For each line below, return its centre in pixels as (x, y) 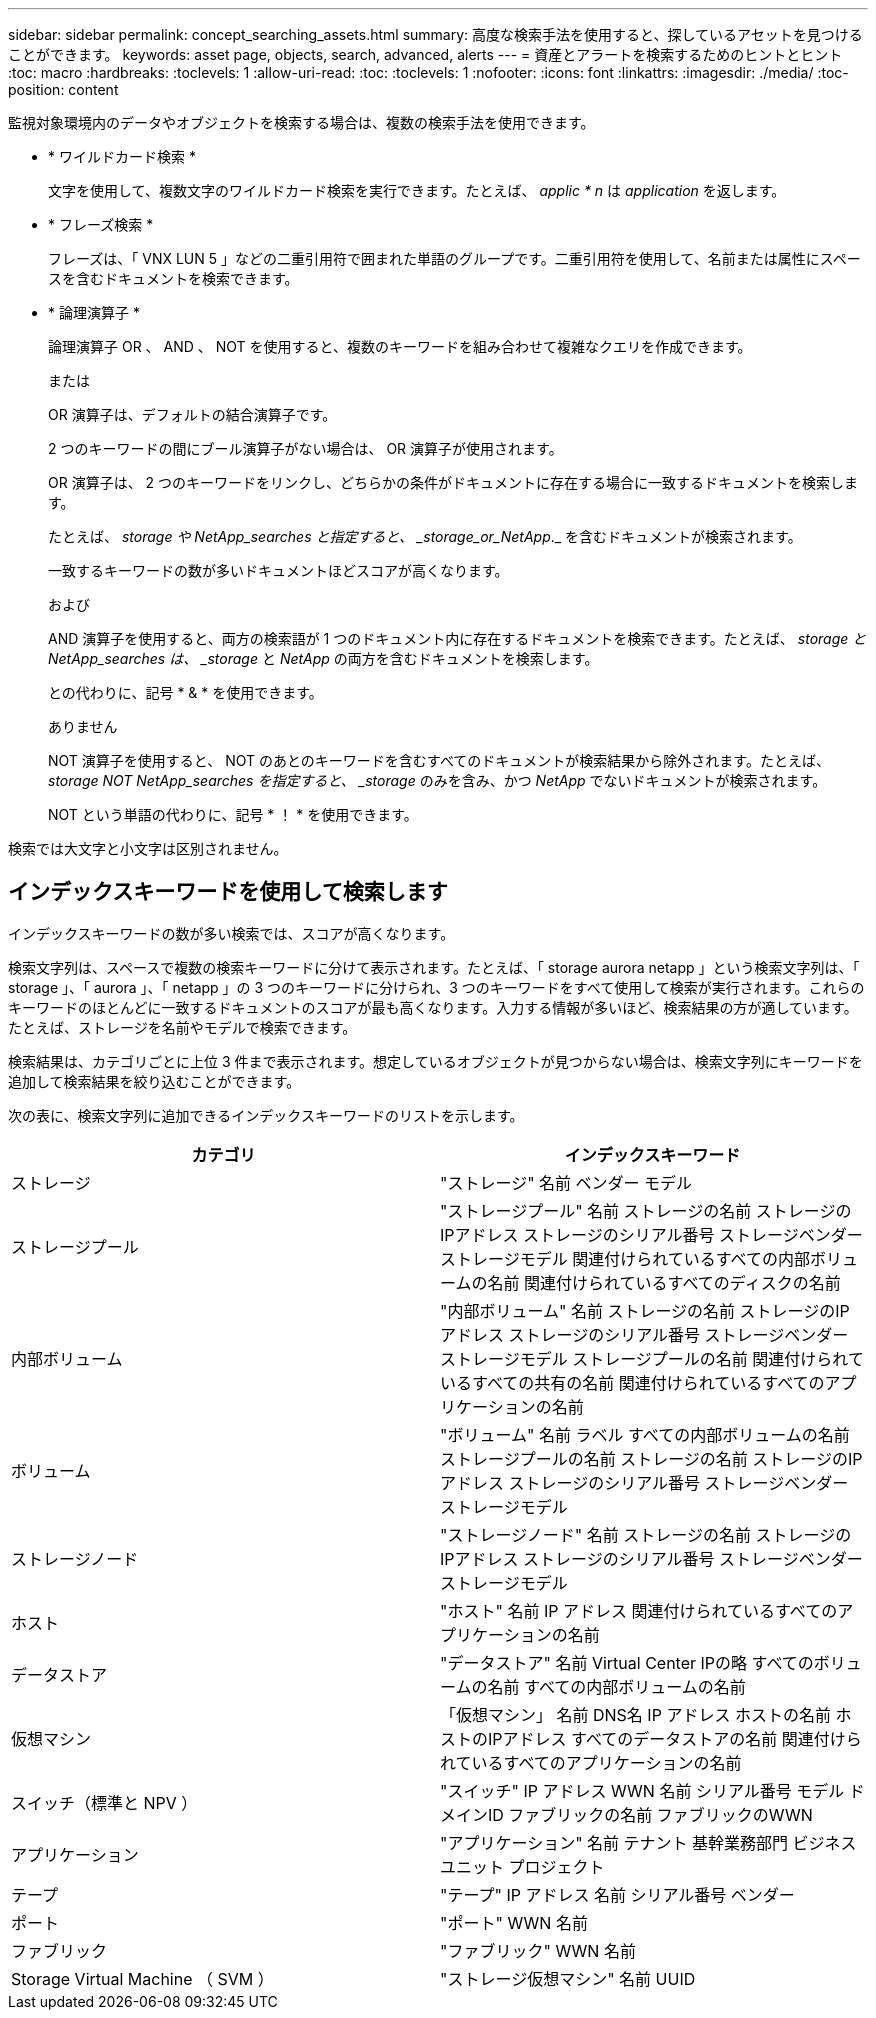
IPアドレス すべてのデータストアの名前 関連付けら (675, 1738)
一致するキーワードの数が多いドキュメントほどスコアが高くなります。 (278, 570)
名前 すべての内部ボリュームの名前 (616, 1686)
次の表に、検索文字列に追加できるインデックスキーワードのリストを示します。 (266, 1115)
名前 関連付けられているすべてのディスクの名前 (664, 1282)
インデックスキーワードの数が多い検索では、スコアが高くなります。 (231, 933)
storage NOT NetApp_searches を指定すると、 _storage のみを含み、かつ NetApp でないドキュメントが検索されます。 (437, 780)
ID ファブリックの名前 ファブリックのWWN (650, 1814)
